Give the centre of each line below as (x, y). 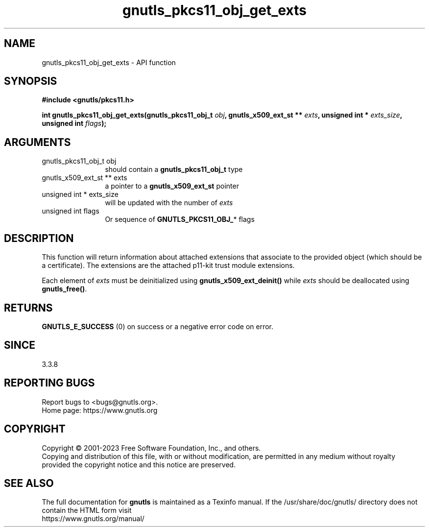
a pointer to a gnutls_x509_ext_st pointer (172, 186)
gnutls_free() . (64, 289)
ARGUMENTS (37, 142)
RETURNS (28, 308)
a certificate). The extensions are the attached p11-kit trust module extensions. (168, 265)
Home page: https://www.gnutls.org (100, 410)
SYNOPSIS (31, 81)
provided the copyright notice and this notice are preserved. (139, 464)
